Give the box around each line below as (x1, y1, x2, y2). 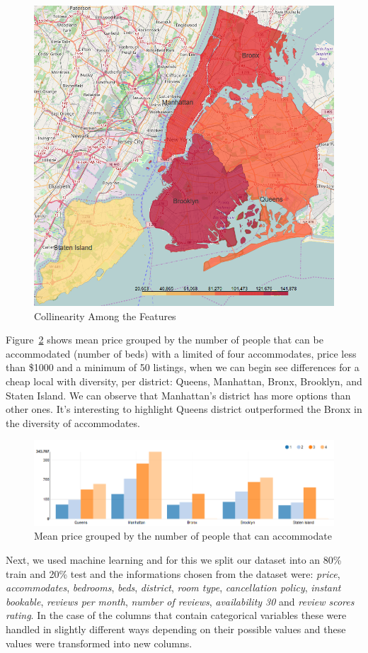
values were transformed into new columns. (6, 635, 192, 650)
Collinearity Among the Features (34, 308, 176, 323)
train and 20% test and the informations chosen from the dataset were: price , (6, 566, 340, 581)
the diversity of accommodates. (6, 415, 140, 430)
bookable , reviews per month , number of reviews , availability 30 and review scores (6, 594, 355, 608)
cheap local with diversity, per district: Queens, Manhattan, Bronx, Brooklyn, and (6, 373, 362, 388)
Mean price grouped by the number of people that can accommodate (34, 528, 332, 543)
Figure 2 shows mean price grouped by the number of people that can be (6, 332, 323, 347)
